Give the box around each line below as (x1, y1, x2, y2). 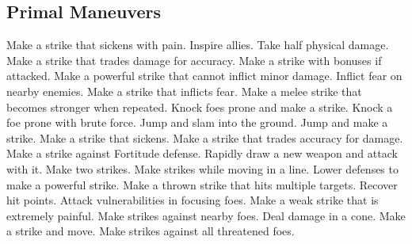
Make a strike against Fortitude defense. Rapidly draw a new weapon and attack (6, 145, 398, 162)
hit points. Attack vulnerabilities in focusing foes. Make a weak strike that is (6, 192, 379, 208)
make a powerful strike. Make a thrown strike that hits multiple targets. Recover (6, 176, 398, 193)
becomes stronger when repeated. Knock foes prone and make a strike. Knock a (6, 98, 393, 115)
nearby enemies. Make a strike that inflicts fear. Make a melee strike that (6, 82, 362, 99)
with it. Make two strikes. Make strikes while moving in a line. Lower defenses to (6, 160, 399, 177)
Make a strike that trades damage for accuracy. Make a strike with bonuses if (6, 51, 382, 68)
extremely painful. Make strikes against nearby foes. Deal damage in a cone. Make (6, 207, 406, 223)
